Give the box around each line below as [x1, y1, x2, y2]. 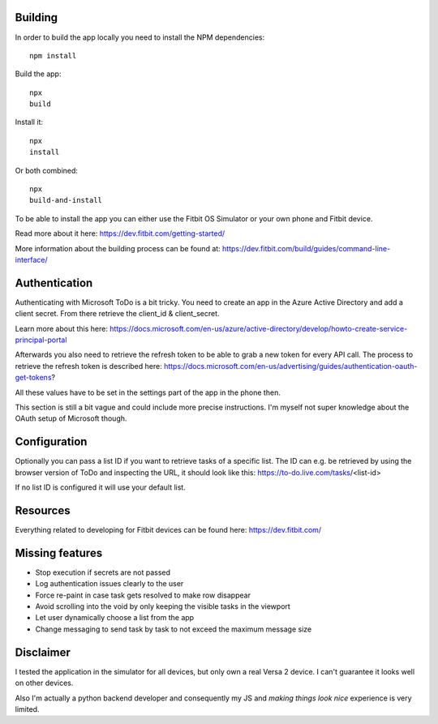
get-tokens [15, 373, 52, 383]
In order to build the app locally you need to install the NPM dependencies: [15, 32, 265, 42]
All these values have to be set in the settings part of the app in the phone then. [15, 388, 281, 397]
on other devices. [15, 678, 74, 688]
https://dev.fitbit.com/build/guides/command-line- [221, 243, 391, 253]
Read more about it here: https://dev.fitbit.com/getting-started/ [15, 229, 225, 238]
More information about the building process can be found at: [15, 243, 221, 253]
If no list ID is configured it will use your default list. [15, 482, 186, 492]
